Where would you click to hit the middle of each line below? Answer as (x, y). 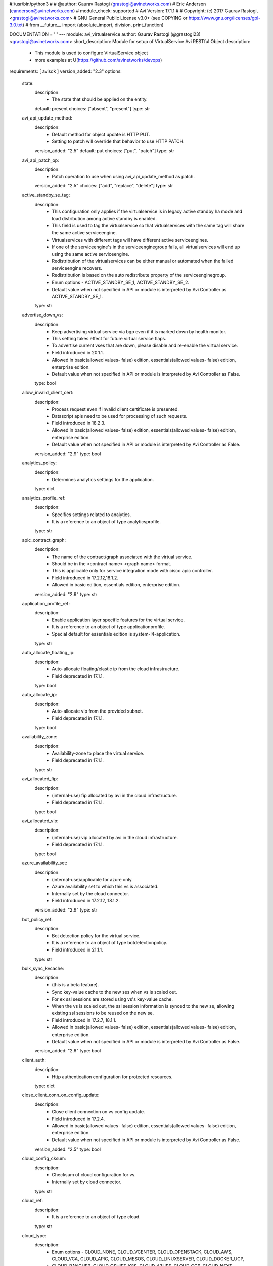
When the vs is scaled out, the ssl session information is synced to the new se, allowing (143, 1006)
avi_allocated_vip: (40, 821)
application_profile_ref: (46, 603)
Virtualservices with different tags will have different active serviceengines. (130, 240)
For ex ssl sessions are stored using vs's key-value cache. (112, 999)
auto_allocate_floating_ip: (49, 653)
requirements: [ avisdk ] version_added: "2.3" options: (66, 71)
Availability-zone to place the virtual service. (98, 753)
